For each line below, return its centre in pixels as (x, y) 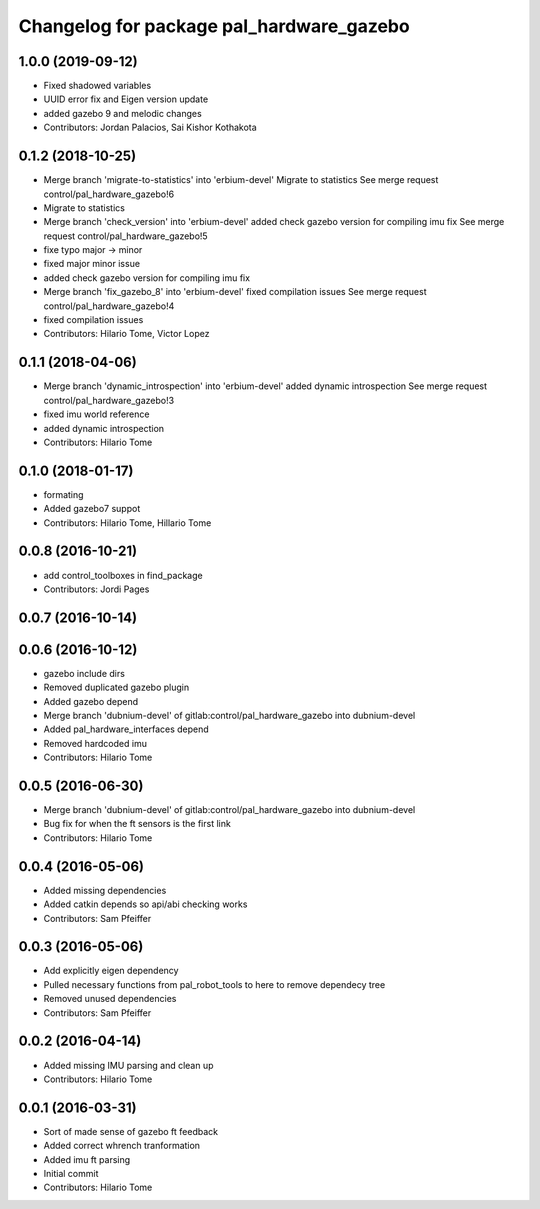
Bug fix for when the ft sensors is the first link (137, 824)
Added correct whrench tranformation (121, 1146)
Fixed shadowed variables (97, 86)
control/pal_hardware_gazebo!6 (109, 194)
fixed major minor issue (91, 264)
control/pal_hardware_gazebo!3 (109, 400)
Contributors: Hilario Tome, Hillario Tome (127, 522)
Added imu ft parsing (87, 1159)
